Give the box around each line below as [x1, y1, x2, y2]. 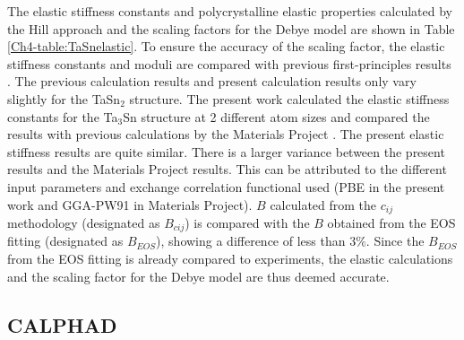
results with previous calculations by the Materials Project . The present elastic [7, 125, 444, 144]
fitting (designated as [7, 231, 124, 250]
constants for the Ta [7, 107, 118, 126]
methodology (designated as [7, 213, 160, 231]
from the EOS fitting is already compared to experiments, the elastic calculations [7, 249, 453, 268]
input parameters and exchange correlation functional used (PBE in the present [7, 177, 445, 196]
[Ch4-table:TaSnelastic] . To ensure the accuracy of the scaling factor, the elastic [7, 37, 445, 56]
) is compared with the [185, 213, 310, 231]
